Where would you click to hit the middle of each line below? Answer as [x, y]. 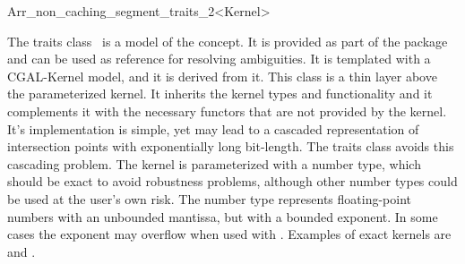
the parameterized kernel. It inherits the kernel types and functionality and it [220, 94]
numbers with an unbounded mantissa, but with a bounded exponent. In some [223, 216]
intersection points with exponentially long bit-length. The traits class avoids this [231, 146]
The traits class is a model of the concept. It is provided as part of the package [228, 41]
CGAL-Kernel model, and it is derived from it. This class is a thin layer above [222, 76]
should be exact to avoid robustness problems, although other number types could [232, 181]
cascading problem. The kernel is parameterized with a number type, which [214, 163]
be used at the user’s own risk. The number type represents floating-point [209, 198]
